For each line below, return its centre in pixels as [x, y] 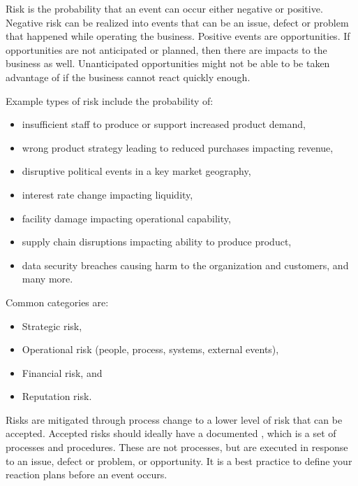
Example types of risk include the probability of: [110, 100]
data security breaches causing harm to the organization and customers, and [185, 265]
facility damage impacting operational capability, [126, 218]
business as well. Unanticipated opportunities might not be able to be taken [168, 63]
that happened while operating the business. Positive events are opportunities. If [178, 36]
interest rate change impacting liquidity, [107, 194]
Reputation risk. [57, 396]
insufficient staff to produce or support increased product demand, [164, 124]
